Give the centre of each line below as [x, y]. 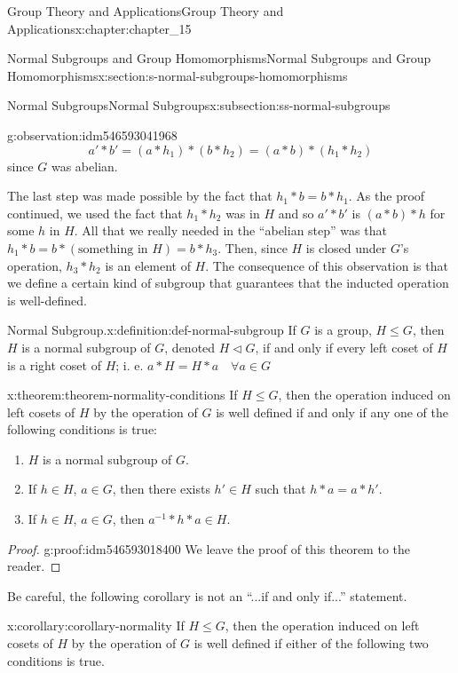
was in [243, 213]
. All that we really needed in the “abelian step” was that [230, 230]
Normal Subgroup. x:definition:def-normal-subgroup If [152, 330]
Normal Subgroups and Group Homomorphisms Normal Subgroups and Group [219, 58]
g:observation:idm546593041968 [92, 135]
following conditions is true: [82, 429]
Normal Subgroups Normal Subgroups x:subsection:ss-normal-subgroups [199, 105]
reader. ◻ [34, 566]
